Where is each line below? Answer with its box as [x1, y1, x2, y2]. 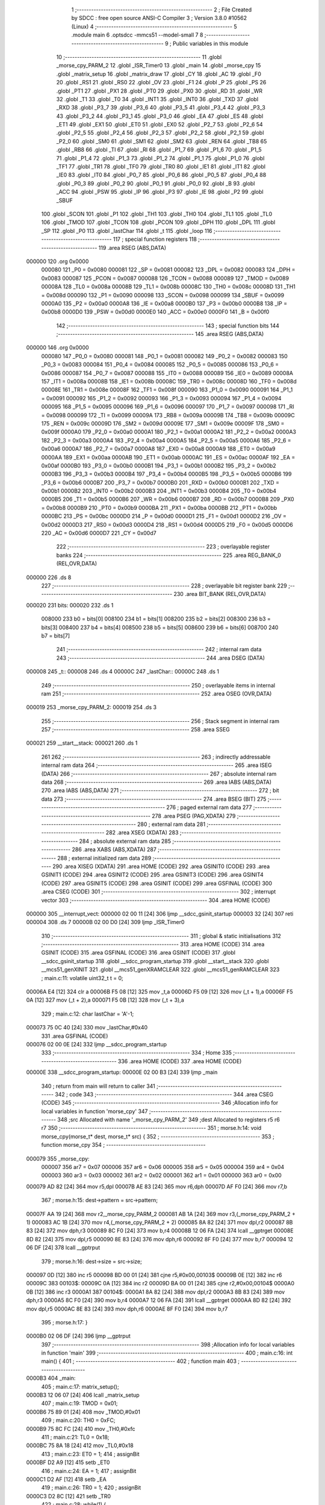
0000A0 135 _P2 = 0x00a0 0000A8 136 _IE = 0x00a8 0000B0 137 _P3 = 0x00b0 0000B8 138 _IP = [41, 300, 288, 307]
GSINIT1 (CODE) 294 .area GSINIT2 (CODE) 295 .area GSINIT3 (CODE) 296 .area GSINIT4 [41, 871, 264, 878]
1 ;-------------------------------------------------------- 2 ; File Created [71, 6, 252, 13]
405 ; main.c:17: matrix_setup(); [41, 1383, 120, 1390]
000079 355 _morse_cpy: [26, 1155, 90, 1162]
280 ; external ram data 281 [137, 821, 206, 828]
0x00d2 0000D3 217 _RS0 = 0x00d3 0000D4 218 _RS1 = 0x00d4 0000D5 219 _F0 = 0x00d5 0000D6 [41, 521, 293, 528]
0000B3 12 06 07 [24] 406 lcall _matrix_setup [26, 1391, 140, 1399]
